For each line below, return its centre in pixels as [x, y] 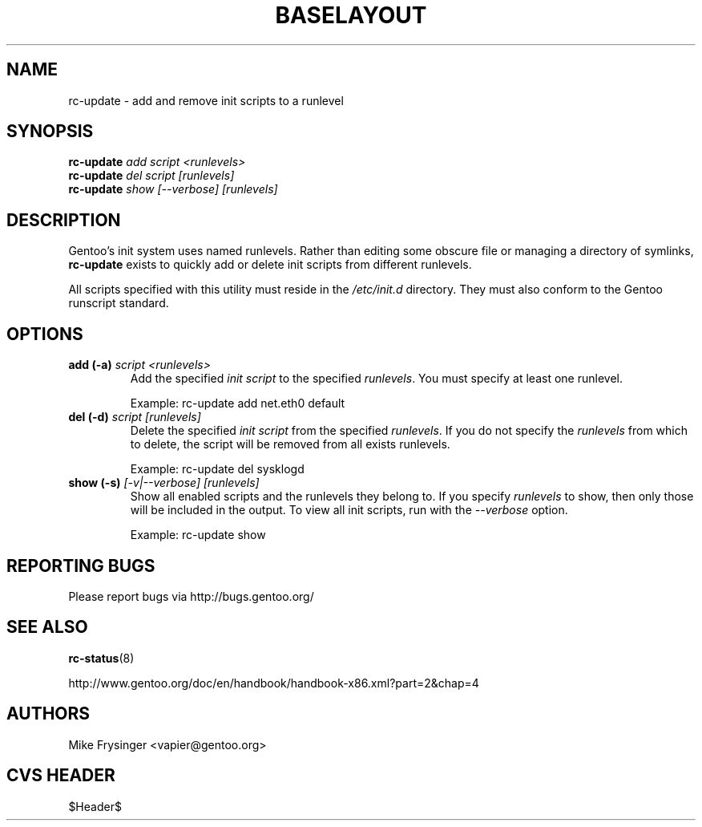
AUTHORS [48, 714]
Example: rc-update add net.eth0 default [238, 403]
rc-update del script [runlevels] [151, 176]
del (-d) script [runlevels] [135, 417]
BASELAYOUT [351, 15]
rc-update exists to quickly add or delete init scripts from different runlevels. [270, 265]
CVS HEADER [61, 776]
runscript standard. [119, 303]
